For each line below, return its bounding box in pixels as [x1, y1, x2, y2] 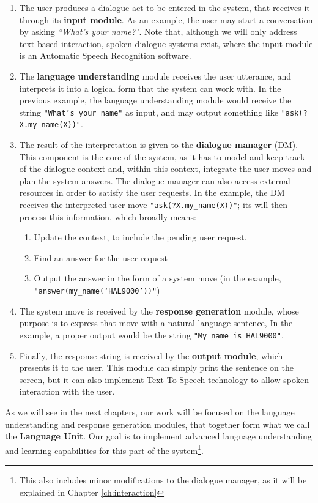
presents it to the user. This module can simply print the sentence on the [19, 361, 294, 374]
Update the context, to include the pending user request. [34, 231, 247, 244]
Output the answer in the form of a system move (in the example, [34, 272, 281, 285]
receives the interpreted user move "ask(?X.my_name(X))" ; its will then [19, 198, 288, 211]
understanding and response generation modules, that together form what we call [5, 417, 310, 430]
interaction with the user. [19, 385, 115, 398]
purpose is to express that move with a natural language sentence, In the [19, 316, 293, 329]
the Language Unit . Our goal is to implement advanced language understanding [5, 430, 312, 442]
